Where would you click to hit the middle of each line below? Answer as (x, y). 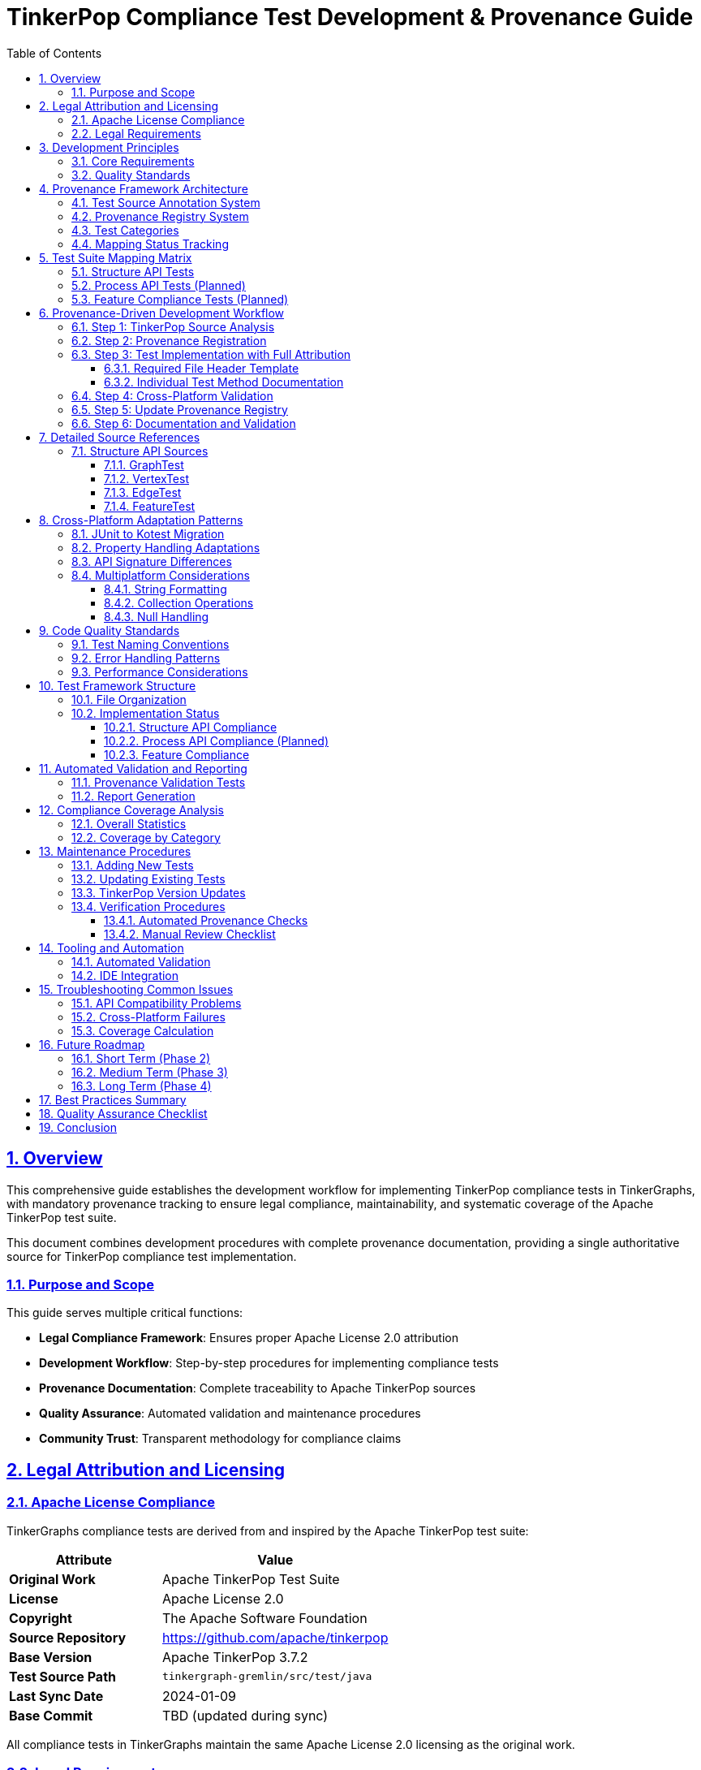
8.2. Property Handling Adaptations (166, 547)
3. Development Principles (109, 147)
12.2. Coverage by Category (146, 837)
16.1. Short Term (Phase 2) (141, 1058)
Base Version (51, 1657)
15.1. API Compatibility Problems (157, 1003)
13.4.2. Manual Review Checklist (190, 934)
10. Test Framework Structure (118, 685)
